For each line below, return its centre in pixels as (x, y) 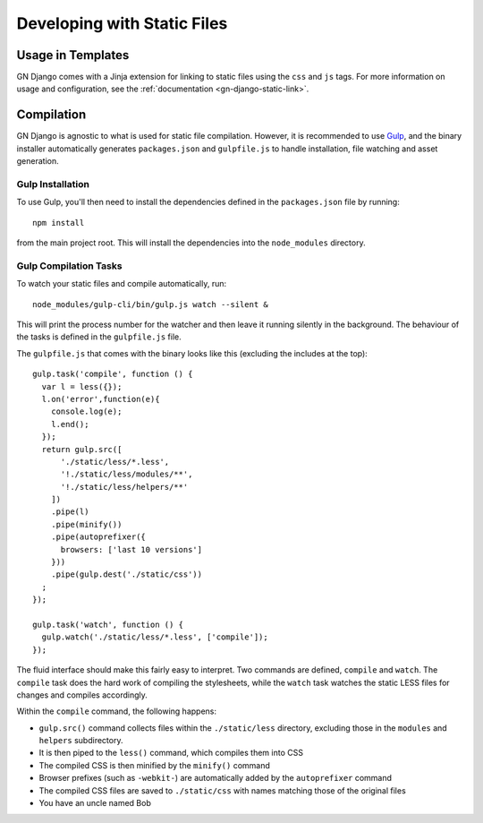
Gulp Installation (53, 184)
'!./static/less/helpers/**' (124, 487)
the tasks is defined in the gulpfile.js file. (99, 337)
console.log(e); (86, 411)
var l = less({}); (82, 386)
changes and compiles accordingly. (82, 695)
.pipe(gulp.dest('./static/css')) (127, 574)
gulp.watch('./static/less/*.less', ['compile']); (155, 637)
